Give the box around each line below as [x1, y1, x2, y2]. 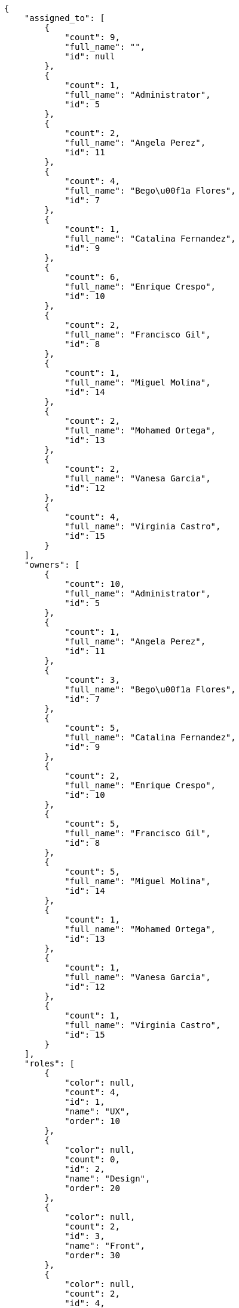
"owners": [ [24, 560, 80, 569]
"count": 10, [65, 579, 125, 589]
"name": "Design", [65, 1174, 151, 1183]
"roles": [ [24, 1059, 75, 1068]
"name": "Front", [65, 1241, 146, 1250]
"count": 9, [65, 32, 120, 42]
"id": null [65, 52, 115, 61]
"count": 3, [65, 675, 120, 685]
